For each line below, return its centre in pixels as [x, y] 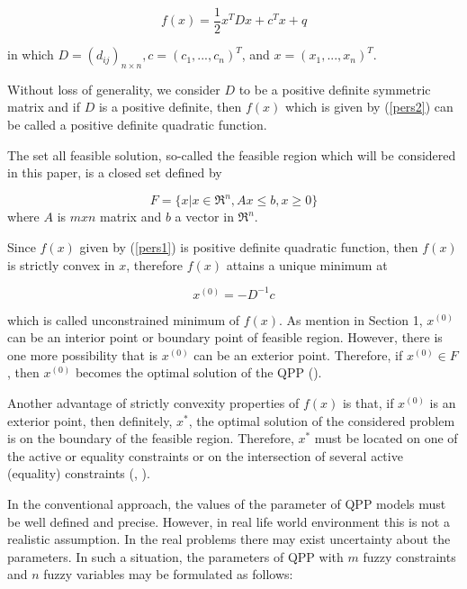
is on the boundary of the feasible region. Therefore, [151, 438]
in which [31, 54]
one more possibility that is [83, 354]
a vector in [204, 217]
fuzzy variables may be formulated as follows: [168, 574]
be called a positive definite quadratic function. [137, 125]
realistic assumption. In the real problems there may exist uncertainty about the [229, 539]
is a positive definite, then [170, 107]
